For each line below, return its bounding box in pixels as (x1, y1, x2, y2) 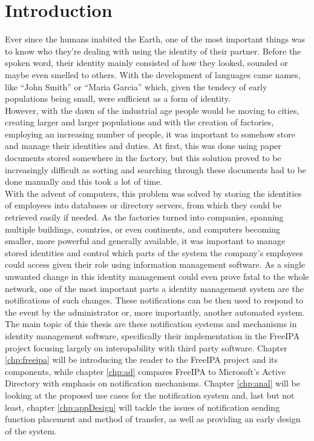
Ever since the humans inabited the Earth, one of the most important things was (5, 33, 305, 45)
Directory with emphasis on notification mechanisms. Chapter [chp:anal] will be (5, 377, 300, 390)
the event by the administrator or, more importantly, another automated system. (5, 305, 305, 318)
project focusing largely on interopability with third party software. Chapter (5, 341, 287, 354)
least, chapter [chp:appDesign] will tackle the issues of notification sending (5, 400, 280, 413)
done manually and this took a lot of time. (5, 175, 163, 188)
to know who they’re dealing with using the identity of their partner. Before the (5, 44, 301, 57)
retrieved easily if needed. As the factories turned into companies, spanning (5, 211, 284, 224)
